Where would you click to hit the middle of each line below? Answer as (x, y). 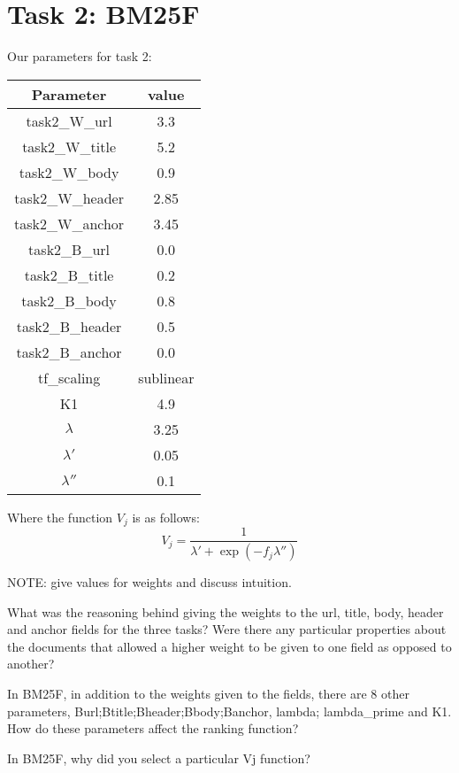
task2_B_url (69, 249)
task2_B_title (69, 274)
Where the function (60, 517)
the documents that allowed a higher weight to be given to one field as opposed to (229, 646)
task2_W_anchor (69, 223)
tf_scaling (69, 377)
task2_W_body (69, 172)
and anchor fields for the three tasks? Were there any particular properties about (227, 629)
